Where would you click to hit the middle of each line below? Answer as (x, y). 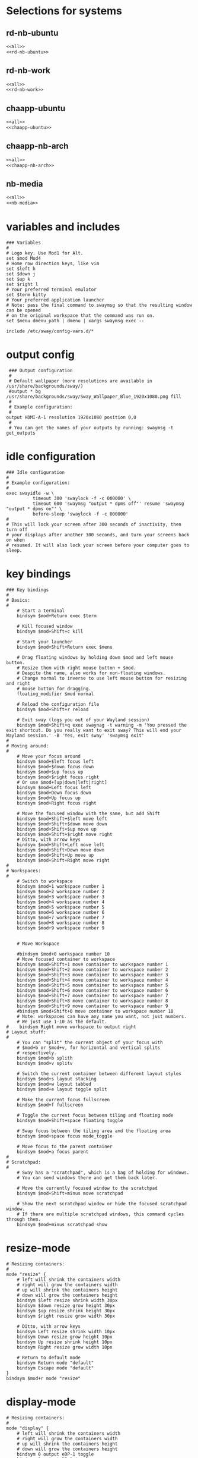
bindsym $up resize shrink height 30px (66, 1311)
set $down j (21, 274)
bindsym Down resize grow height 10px (65, 1337)
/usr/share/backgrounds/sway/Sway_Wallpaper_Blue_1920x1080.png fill (94, 397)
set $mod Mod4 (24, 258)
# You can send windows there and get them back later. (87, 1178)
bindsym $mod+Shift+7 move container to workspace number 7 (92, 995)
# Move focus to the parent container (65, 1146)
